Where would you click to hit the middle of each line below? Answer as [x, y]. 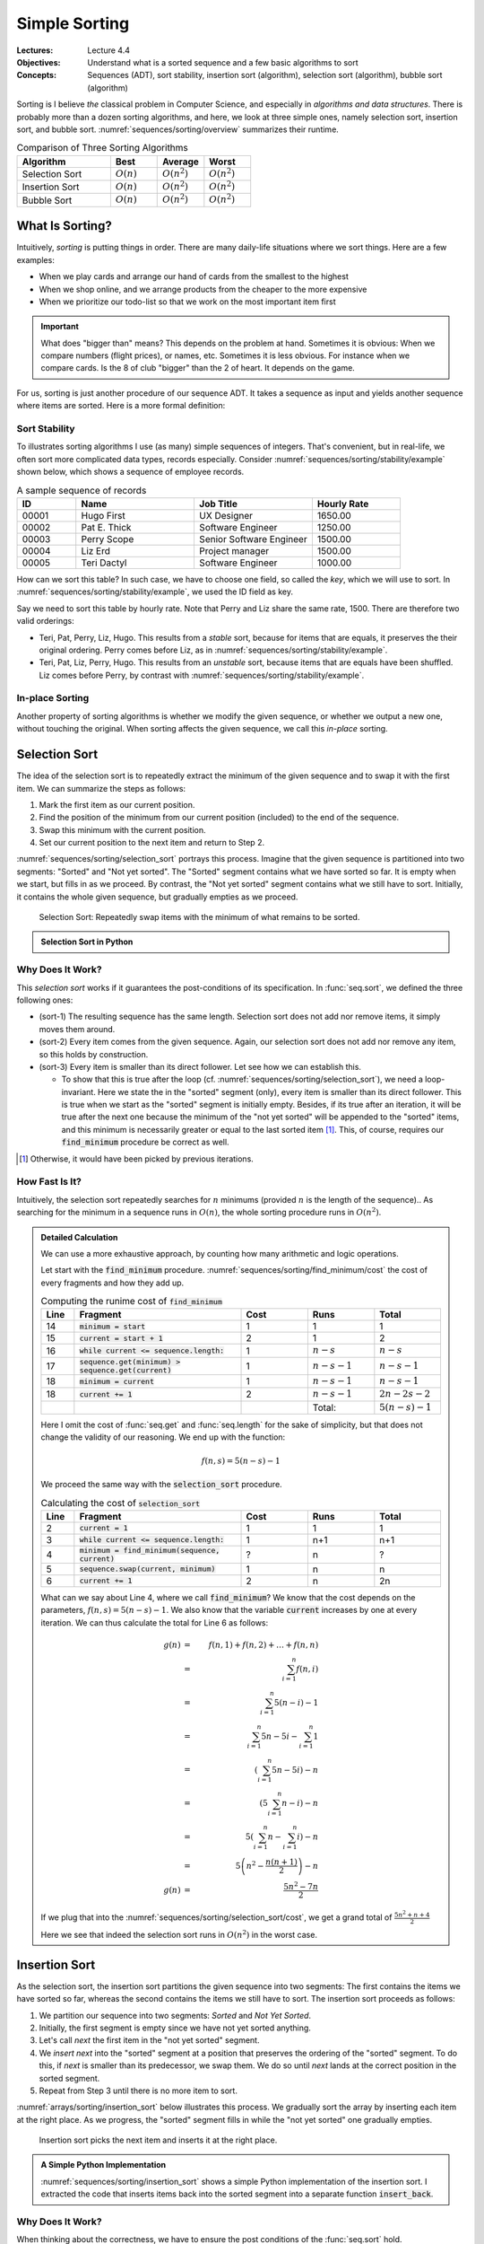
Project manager [234, 550]
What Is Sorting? [64, 226]
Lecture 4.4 [108, 50]
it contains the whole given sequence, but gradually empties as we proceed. [157, 897]
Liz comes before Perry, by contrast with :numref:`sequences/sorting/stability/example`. [202, 675]
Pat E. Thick [106, 527]
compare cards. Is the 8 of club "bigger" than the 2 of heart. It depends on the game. [198, 368]
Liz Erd [96, 550]
